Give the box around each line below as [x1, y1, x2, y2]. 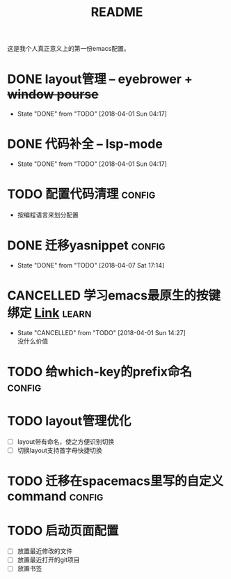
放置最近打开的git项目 [17, 555, 80, 564]
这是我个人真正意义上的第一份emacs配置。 [7, 45, 130, 53]
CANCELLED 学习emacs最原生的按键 [7, 288, 221, 304]
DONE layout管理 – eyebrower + [7, 71, 193, 87]
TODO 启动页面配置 [7, 523, 119, 539]
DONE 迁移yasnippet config [7, 238, 166, 254]
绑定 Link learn [7, 305, 92, 321]
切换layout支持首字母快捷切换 [17, 447, 102, 455]
